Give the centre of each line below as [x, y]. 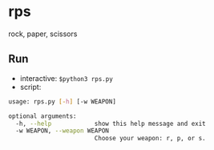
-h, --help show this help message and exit [111, 124]
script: [30, 87]
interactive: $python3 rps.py [67, 78]
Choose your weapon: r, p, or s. [150, 139]
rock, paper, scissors [43, 34]
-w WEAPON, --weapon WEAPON [63, 131]
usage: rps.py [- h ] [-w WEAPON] [62, 101]
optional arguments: [43, 116]
